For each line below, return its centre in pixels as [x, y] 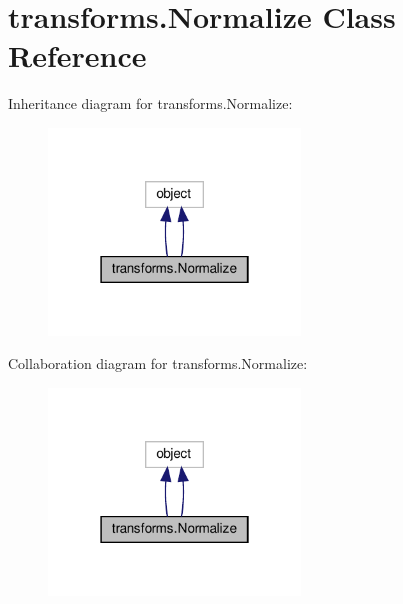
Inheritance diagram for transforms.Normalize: [150, 103]
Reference [77, 55]
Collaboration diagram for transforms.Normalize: [158, 363]
